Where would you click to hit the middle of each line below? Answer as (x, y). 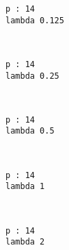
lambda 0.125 (35, 20)
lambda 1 (25, 187)
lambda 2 (25, 242)
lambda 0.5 (30, 131)
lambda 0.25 (32, 76)
